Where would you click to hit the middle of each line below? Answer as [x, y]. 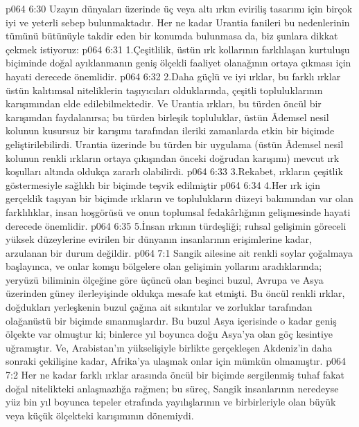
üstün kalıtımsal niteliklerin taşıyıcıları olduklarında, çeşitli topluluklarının [164, 90]
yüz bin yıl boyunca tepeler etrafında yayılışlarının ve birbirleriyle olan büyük [171, 402]
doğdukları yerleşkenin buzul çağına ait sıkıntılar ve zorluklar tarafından [159, 307]
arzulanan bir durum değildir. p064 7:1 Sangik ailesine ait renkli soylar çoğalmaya [179, 252]
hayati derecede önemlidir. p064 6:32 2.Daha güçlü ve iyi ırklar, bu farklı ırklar [173, 76]
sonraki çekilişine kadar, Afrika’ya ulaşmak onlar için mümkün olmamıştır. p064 [176, 361]
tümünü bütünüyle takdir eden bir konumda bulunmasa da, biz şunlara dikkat [172, 36]
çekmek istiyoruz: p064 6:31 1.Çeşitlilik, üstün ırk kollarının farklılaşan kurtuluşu [178, 49]
